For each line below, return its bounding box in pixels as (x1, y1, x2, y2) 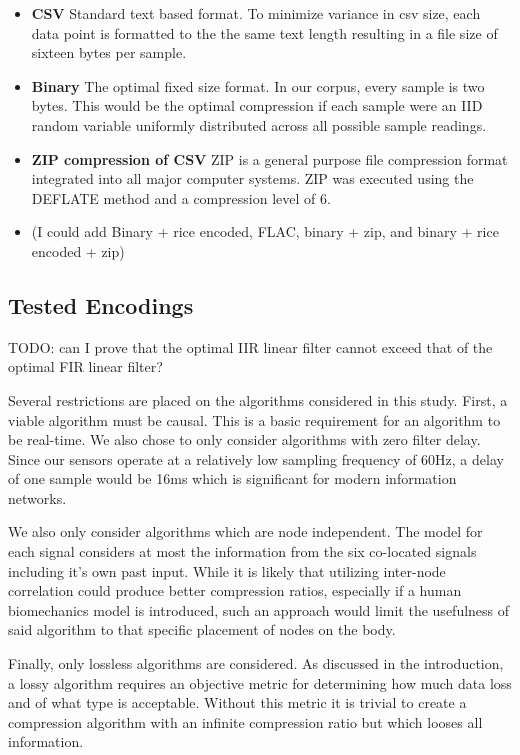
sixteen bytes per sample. (31, 42, 187, 63)
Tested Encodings (8, 289, 194, 320)
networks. (8, 487, 67, 508)
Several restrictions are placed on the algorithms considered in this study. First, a (8, 389, 508, 410)
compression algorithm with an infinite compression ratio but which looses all (8, 711, 483, 732)
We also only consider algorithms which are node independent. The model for (8, 521, 483, 542)
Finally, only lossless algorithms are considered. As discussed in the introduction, (8, 653, 504, 674)
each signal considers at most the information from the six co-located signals (8, 541, 477, 562)
